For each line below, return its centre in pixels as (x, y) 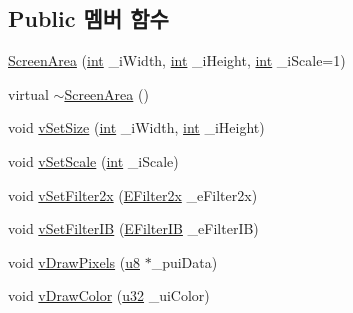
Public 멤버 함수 (88, 18)
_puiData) (184, 261)
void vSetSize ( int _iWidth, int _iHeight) (136, 127)
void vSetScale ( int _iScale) (93, 160)
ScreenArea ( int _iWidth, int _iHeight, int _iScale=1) (177, 60)
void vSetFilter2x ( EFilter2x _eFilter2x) (133, 194)
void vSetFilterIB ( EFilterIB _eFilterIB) (133, 228)
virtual (28, 93)
